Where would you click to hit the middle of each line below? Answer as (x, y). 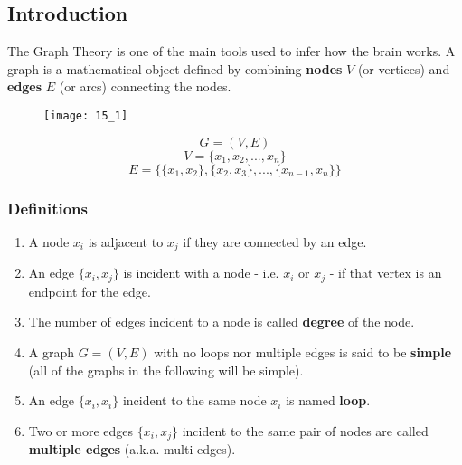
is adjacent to (126, 241)
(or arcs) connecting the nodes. (145, 86)
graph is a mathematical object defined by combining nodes (175, 68)
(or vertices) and (404, 68)
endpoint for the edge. (90, 291)
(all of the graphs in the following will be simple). (166, 370)
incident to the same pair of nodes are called (305, 430)
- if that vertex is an (386, 273)
